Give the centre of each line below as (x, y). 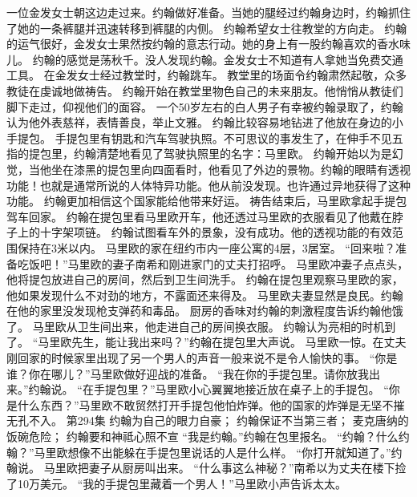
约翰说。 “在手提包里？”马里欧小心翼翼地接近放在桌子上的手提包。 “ (208, 389)
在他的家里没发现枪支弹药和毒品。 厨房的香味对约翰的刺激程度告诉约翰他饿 (205, 311)
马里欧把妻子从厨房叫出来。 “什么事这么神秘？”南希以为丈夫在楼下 (219, 468)
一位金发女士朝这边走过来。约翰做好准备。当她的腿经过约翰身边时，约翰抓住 (208, 12)
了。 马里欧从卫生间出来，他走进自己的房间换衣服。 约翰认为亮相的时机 (196, 326)
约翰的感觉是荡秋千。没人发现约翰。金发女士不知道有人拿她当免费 (206, 59)
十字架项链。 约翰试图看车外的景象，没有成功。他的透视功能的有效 (216, 232)
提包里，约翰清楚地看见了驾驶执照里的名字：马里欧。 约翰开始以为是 (210, 154)
